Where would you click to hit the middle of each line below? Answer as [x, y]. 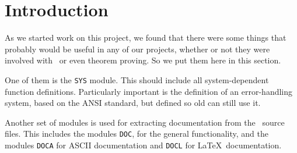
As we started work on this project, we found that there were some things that [146, 38]
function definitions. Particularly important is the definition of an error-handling [149, 91]
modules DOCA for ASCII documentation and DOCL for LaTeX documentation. [143, 145]
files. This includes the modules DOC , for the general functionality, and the [137, 134]
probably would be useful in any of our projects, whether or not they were [137, 49]
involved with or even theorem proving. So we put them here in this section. [143, 60]
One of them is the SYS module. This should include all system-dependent [137, 79]
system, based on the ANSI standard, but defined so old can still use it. [133, 103]
